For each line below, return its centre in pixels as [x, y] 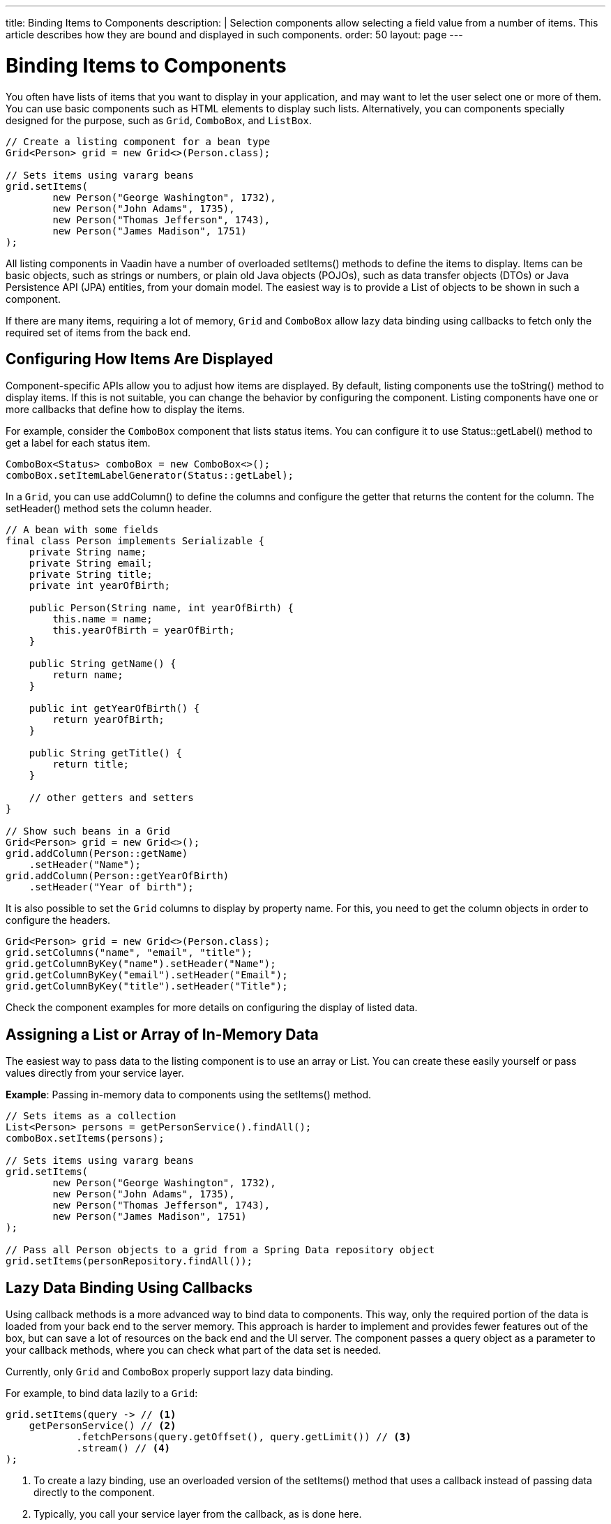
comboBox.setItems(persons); [85, 1138]
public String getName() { [103, 664]
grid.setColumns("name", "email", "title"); [129, 953]
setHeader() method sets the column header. [109, 509]
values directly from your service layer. [95, 1073]
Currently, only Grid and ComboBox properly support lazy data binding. [169, 1372]
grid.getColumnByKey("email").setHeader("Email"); [147, 975]
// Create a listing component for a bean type [138, 141]
